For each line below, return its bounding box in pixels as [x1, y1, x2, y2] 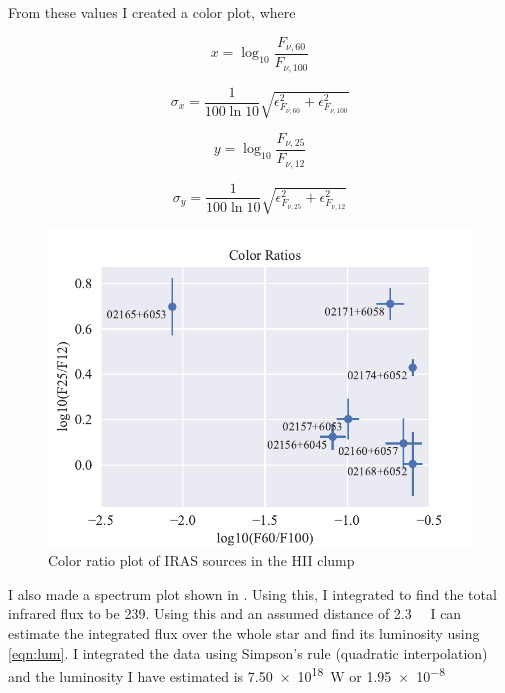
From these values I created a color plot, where [8, 2, 296, 22]
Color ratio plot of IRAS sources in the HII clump [48, 550, 355, 571]
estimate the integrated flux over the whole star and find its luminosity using [8, 623, 480, 644]
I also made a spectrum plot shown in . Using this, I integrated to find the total [8, 583, 497, 604]
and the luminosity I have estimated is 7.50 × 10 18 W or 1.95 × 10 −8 [8, 663, 446, 686]
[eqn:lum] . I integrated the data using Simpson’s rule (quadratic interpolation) [8, 642, 488, 663]
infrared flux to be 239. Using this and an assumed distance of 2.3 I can [8, 603, 462, 624]
